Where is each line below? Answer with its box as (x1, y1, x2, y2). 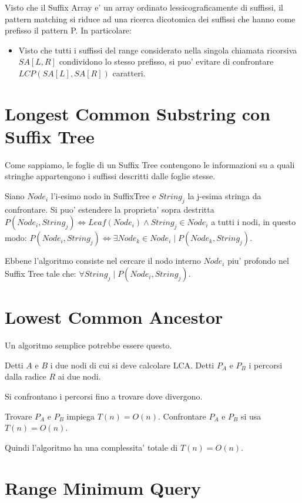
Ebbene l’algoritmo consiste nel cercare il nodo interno (5, 254, 201, 267)
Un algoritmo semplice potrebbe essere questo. (5, 339, 172, 351)
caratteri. (112, 66, 146, 79)
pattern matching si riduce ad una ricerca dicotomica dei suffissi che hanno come (5, 12, 296, 25)
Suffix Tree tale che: (5, 267, 76, 280)
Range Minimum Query (5, 475, 202, 499)
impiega (66, 410, 95, 422)
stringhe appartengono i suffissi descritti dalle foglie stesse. (5, 170, 216, 182)
